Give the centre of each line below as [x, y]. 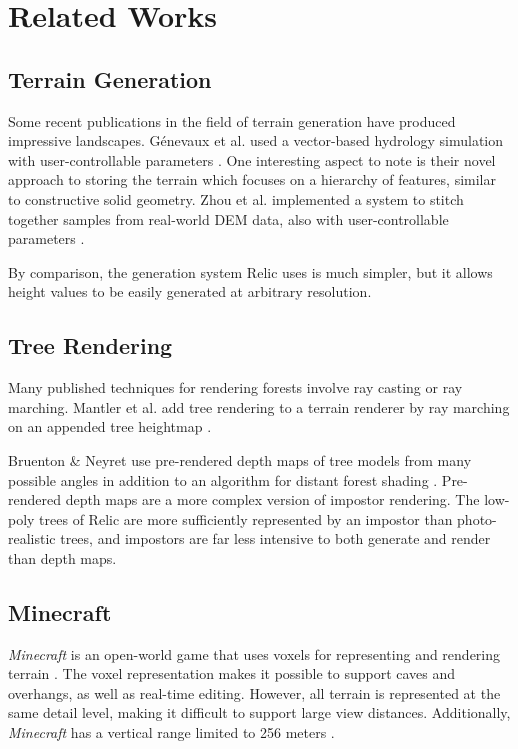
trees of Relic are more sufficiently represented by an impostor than [246, 518]
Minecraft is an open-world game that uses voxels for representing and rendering [254, 653]
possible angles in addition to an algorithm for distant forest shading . [223, 479]
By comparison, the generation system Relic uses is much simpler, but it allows [250, 271]
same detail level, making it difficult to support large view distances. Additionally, [259, 712]
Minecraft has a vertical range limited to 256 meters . [171, 732]
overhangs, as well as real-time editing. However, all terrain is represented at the [254, 692]
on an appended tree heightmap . [110, 426]
